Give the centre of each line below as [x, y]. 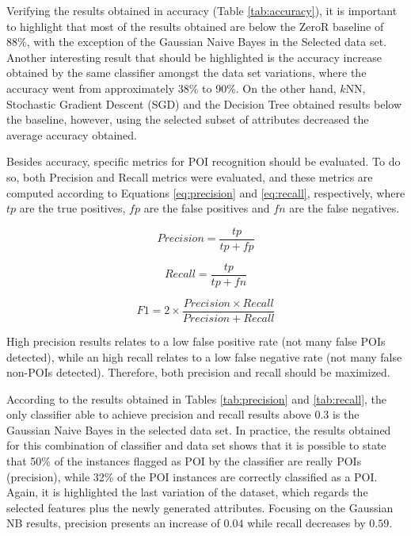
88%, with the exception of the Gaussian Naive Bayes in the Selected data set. [197, 42]
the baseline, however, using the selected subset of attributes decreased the [188, 119]
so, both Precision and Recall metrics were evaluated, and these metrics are [190, 176]
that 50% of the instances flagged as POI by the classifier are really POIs [184, 461]
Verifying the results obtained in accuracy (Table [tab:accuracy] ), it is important [202, 10]
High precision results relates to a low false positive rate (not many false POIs [196, 341]
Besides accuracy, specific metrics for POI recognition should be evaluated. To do [204, 161]
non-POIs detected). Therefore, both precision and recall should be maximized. [198, 372]
